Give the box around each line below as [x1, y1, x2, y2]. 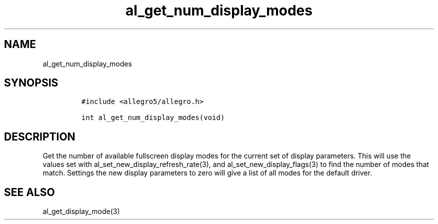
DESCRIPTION [4, 130, 75, 143]
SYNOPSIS [4, 76, 58, 89]
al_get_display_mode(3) [42, 207, 120, 216]
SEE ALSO [4, 185, 55, 198]
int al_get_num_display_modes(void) [81, 113, 225, 122]
